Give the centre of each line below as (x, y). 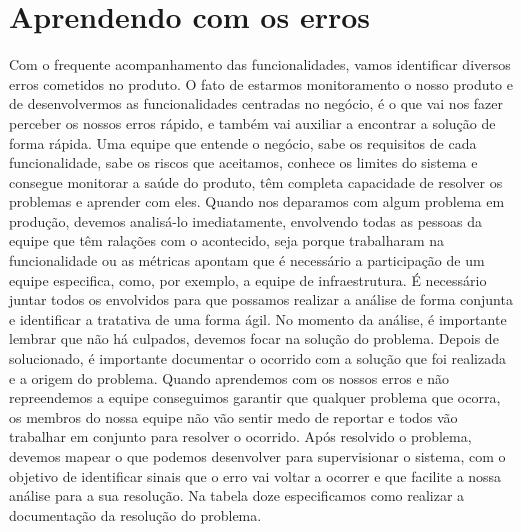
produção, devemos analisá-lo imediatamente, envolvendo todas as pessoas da (246, 220)
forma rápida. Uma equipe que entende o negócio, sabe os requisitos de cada (243, 142)
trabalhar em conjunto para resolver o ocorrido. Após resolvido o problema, (240, 436)
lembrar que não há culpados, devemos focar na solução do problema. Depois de (254, 338)
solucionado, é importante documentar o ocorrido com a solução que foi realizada (257, 358)
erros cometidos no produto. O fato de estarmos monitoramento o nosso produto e (261, 83)
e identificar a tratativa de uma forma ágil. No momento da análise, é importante (258, 318)
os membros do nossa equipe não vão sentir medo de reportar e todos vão (233, 416)
